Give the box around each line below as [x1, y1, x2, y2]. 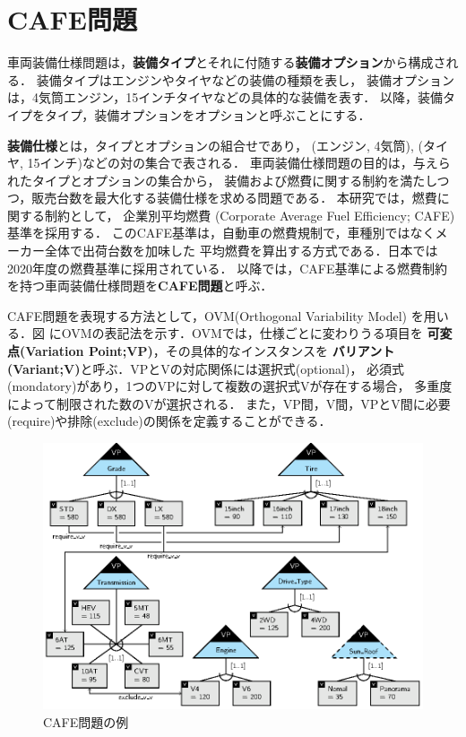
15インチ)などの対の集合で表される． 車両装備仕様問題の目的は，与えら [27, 153, 451, 172]
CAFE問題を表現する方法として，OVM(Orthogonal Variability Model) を [7, 306, 424, 325]
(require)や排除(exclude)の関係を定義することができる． [7, 412, 332, 430]
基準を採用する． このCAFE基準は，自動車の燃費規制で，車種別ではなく [7, 223, 436, 242]
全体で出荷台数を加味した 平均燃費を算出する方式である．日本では [44, 241, 438, 260]
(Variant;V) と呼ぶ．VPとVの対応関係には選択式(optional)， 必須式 [7, 359, 405, 377]
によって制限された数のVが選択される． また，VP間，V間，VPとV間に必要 [7, 394, 451, 412]
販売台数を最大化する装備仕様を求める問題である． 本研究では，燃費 [31, 188, 437, 207]
